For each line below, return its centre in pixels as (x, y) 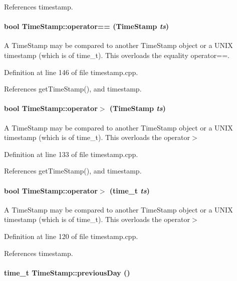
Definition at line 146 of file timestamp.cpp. (71, 72)
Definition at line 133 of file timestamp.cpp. (71, 154)
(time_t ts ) (130, 190)
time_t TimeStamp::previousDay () (67, 272)
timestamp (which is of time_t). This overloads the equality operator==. (117, 55)
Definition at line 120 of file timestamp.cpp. (71, 236)
